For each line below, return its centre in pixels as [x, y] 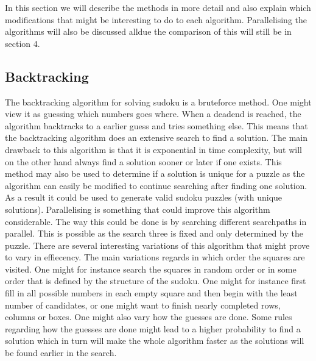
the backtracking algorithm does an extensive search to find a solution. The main [156, 138]
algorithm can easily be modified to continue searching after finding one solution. [156, 185]
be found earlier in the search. [61, 353]
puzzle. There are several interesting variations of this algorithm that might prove [157, 245]
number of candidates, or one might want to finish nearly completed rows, [143, 305]
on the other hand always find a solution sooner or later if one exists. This [143, 161]
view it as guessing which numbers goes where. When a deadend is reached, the [153, 114]
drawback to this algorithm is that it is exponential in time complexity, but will [153, 149]
